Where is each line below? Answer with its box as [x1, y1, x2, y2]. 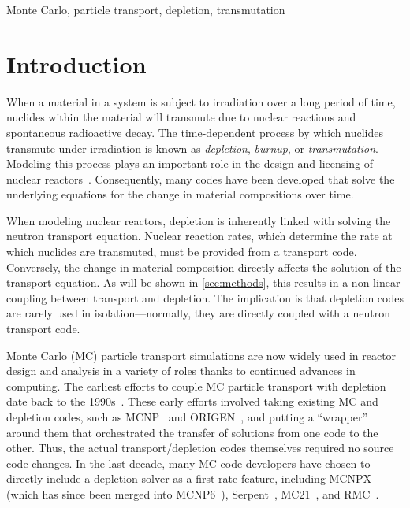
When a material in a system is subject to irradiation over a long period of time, [6, 93, 396, 109]
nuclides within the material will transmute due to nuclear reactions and [6, 109, 356, 125]
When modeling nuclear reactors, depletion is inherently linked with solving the [6, 212, 391, 228]
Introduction [6, 47, 147, 80]
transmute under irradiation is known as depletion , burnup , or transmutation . [6, 139, 378, 156]
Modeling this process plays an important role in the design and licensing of [6, 155, 373, 172]
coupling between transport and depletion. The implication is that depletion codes [6, 289, 404, 306]
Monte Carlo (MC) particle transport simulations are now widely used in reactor [6, 347, 397, 363]
